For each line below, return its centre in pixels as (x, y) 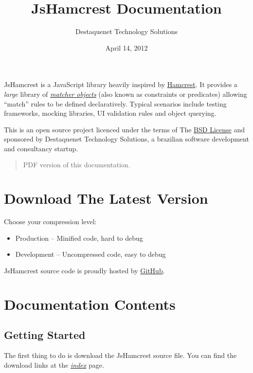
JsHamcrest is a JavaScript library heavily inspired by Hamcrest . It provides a (121, 84)
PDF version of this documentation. (77, 165)
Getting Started (45, 335)
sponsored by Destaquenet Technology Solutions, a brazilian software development (126, 139)
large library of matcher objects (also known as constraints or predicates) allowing (126, 94)
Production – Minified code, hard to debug (79, 238)
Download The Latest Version (106, 198)
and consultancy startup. (41, 148)
